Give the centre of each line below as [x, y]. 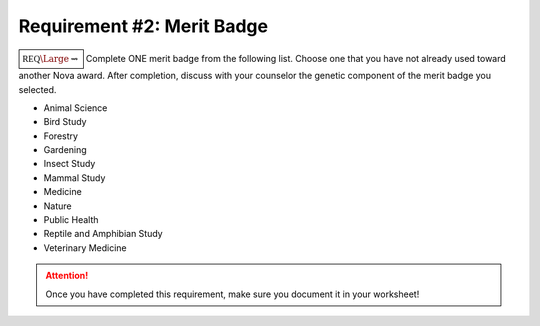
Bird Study [65, 122]
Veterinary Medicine [85, 247]
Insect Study [69, 164]
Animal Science [75, 107]
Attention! [67, 276]
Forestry [61, 136]
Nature [57, 206]
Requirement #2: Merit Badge [143, 26]
